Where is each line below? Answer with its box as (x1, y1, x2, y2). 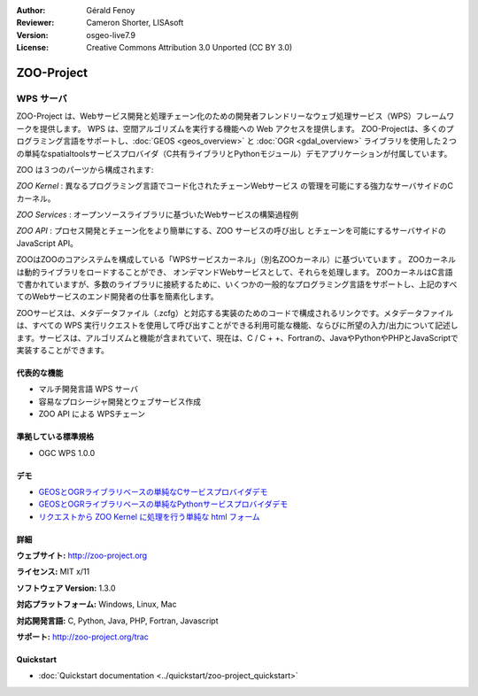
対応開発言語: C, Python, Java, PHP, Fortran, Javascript (16, 615, 219, 626)
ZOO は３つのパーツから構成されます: (16, 164, 154, 174)
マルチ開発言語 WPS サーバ (38, 383, 139, 394)
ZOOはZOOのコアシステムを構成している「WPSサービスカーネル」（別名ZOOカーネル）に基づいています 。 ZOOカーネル (16, 254, 456, 265)
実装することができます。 (16, 344, 110, 355)
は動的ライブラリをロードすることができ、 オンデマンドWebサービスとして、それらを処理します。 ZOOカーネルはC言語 (16, 267, 453, 277)
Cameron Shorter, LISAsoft (86, 18, 184, 28)
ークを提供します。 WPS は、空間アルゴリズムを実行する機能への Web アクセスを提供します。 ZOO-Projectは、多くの (16, 123, 446, 134)
